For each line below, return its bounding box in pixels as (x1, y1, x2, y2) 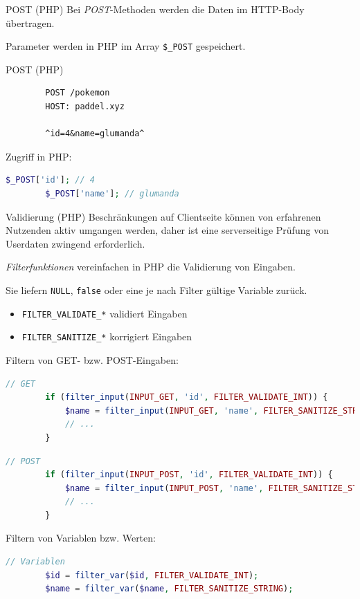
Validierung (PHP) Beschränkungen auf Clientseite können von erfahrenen (6, 209, 321, 223)
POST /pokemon (45, 88, 110, 98)
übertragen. (6, 15, 55, 30)
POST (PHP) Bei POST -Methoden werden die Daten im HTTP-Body (6, 2, 305, 16)
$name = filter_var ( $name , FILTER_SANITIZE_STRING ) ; (45, 584, 294, 594)
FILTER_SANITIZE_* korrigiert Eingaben (21, 329, 192, 344)
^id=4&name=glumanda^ (45, 129, 145, 139)
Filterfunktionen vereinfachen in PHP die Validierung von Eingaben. (6, 259, 296, 274)
